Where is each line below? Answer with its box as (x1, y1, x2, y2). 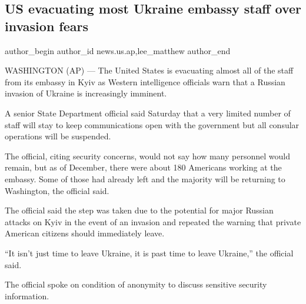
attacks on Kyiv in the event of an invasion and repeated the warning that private (5, 215, 301, 228)
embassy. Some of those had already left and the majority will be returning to (5, 172, 285, 185)
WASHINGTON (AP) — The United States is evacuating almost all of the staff (5, 64, 294, 76)
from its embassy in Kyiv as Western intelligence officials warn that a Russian (5, 75, 285, 88)
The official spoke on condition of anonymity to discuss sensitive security (5, 278, 267, 290)
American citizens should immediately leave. (5, 227, 165, 239)
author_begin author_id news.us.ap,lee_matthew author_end (5, 44, 231, 56)
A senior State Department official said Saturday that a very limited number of (5, 106, 291, 119)
